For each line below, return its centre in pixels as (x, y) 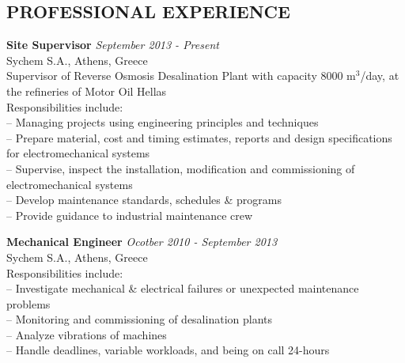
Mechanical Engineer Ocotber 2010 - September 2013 (142, 242)
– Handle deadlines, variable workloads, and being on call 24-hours (168, 350)
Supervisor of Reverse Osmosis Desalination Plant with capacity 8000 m (181, 76)
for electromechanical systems (78, 153)
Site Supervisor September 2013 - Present (113, 45)
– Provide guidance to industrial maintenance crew (130, 215)
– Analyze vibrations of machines (87, 334)
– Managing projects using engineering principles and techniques (163, 122)
